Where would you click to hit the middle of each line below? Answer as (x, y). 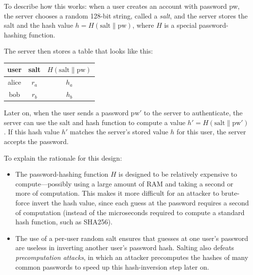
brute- (230, 193)
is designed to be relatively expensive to (178, 174)
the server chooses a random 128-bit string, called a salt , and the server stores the (126, 15)
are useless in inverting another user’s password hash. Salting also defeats (125, 247)
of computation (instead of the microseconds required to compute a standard (130, 212)
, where (143, 25)
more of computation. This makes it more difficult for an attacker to (117, 193)
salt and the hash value (39, 25)
